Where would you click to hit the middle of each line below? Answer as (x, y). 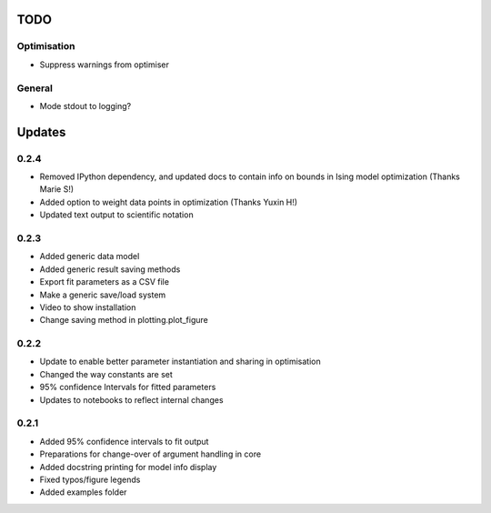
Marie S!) (57, 189)
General (35, 88)
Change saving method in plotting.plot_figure (124, 320)
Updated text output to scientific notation (117, 215)
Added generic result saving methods (110, 269)
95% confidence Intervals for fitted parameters (128, 387)
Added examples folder (83, 492)
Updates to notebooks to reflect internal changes (131, 399)
